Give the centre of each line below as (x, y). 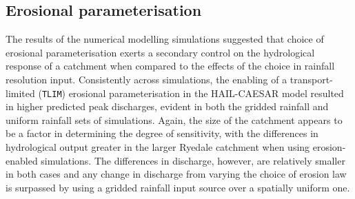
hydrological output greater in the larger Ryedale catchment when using (158, 147)
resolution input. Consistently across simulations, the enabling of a (146, 79)
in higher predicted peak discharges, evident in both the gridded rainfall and (167, 106)
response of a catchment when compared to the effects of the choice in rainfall (170, 66)
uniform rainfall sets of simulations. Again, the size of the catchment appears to (174, 119)
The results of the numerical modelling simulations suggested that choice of (165, 39)
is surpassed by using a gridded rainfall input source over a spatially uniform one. (178, 187)
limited (20, 93)
